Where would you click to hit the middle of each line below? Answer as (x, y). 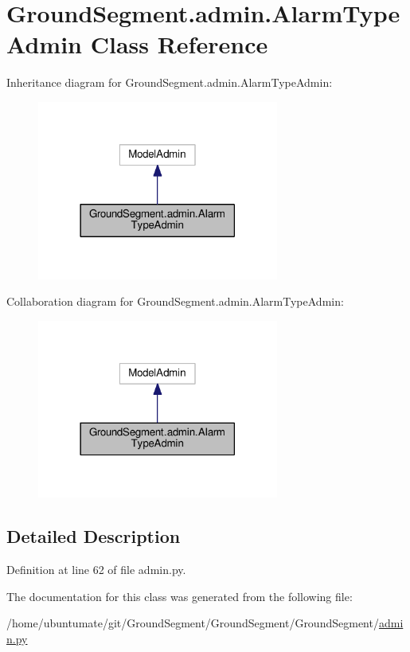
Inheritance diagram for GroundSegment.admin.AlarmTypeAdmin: (170, 82)
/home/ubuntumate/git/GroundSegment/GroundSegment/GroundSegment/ (193, 623)
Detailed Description (94, 536)
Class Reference (179, 44)
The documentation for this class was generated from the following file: (180, 596)
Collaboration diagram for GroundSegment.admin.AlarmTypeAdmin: (175, 301)
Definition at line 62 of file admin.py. (96, 570)
